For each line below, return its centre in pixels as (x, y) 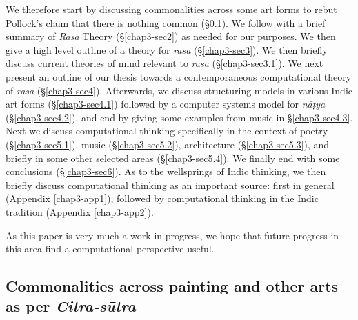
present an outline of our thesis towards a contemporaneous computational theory (179, 76)
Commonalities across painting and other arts (172, 286)
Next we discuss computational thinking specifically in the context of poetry (167, 131)
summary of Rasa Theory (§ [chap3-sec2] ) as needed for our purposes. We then (171, 36)
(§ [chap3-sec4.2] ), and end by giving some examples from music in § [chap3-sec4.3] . (179, 117)
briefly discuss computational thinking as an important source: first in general (170, 184)
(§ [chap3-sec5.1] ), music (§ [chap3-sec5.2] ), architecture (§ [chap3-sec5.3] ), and (168, 144)
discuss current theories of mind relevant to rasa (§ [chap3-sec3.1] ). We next (165, 63)
